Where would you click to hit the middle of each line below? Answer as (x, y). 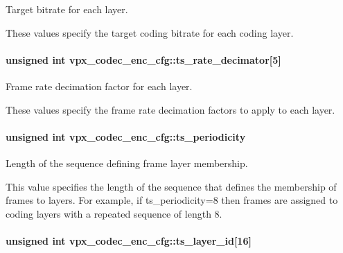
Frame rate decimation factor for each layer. (99, 86)
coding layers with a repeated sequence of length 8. (114, 213)
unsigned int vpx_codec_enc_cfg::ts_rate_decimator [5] (143, 59)
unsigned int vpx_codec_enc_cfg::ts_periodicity (126, 136)
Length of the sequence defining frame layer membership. (127, 163)
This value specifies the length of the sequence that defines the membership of (171, 186)
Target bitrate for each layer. (67, 9)
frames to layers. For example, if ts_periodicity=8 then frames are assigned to (172, 200)
